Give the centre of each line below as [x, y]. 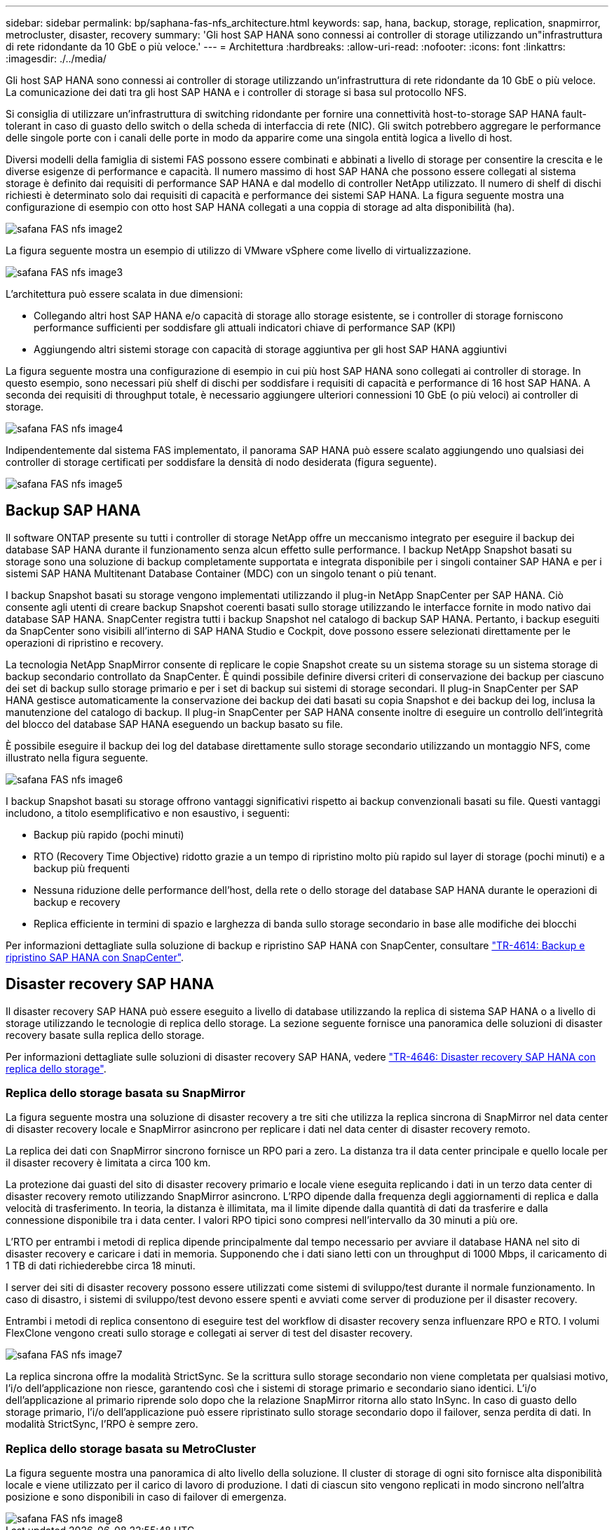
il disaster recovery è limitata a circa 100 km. [108, 1163]
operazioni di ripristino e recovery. [85, 642]
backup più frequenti [82, 868]
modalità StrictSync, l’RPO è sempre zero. [102, 1424]
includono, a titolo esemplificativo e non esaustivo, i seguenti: [148, 813]
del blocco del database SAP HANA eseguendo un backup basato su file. [175, 724]
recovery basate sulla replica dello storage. [105, 1035]
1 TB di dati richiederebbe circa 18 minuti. [101, 1266]
